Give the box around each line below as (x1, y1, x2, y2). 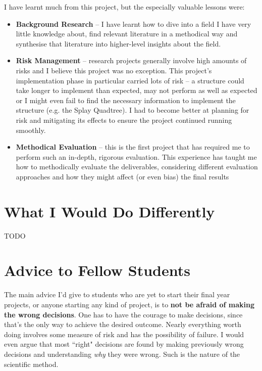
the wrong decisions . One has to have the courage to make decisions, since (4, 309, 243, 319)
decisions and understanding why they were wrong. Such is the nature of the (4, 348, 240, 359)
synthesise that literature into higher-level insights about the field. (16, 38, 221, 49)
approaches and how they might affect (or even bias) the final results (16, 171, 229, 181)
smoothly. (16, 124, 46, 135)
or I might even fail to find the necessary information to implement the (16, 95, 236, 105)
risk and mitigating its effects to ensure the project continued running (16, 114, 232, 125)
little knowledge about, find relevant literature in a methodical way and (16, 28, 238, 39)
